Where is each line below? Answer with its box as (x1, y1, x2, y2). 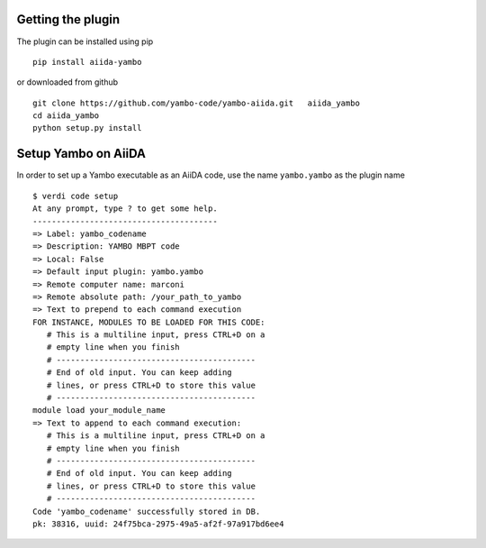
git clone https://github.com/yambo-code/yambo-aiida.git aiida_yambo (32, 97, 360, 108)
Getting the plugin (16, 12, 121, 27)
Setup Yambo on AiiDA (16, 146, 146, 161)
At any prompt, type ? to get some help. (32, 204, 218, 214)
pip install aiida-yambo (32, 57, 142, 67)
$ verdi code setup (32, 190, 119, 201)
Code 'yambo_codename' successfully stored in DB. (32, 506, 261, 516)
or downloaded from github (16, 77, 119, 87)
